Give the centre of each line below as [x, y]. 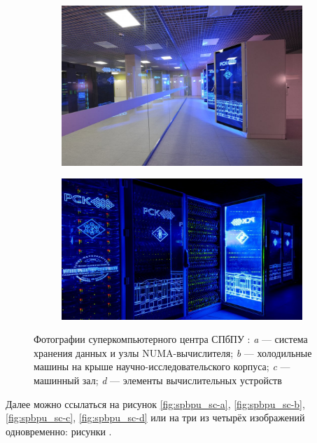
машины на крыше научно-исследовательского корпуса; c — [162, 366]
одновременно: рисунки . [59, 431]
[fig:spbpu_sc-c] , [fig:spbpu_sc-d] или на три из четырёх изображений [155, 417]
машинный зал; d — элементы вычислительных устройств [158, 380]
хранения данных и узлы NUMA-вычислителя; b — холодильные [173, 352]
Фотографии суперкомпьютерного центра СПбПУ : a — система [171, 339]
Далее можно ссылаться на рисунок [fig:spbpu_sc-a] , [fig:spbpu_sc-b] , [155, 403]
